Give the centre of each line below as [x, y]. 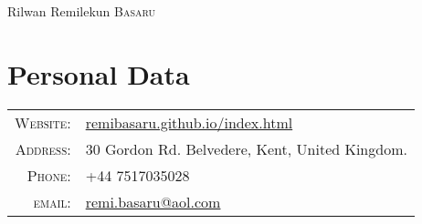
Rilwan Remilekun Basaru [82, 11]
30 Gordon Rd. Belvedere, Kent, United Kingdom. [246, 148]
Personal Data [99, 73]
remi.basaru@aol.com [153, 201]
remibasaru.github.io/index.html [189, 122]
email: [52, 201]
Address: [43, 148]
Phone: [49, 175]
